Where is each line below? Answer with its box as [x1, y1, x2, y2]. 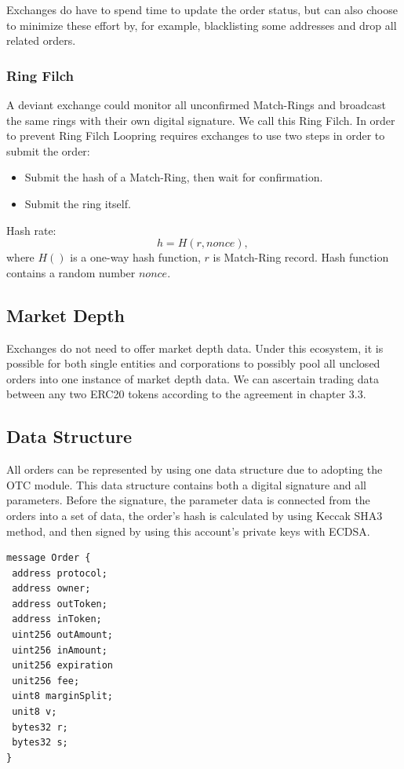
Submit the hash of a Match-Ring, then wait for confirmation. [24, 169, 323, 185]
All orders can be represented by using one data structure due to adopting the [6, 461, 383, 478]
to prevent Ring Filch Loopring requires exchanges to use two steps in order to [6, 127, 385, 144]
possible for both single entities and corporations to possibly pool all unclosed [6, 355, 380, 372]
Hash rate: [6, 222, 56, 238]
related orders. [6, 32, 76, 49]
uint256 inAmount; [12, 644, 107, 656]
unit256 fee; [12, 675, 80, 687]
